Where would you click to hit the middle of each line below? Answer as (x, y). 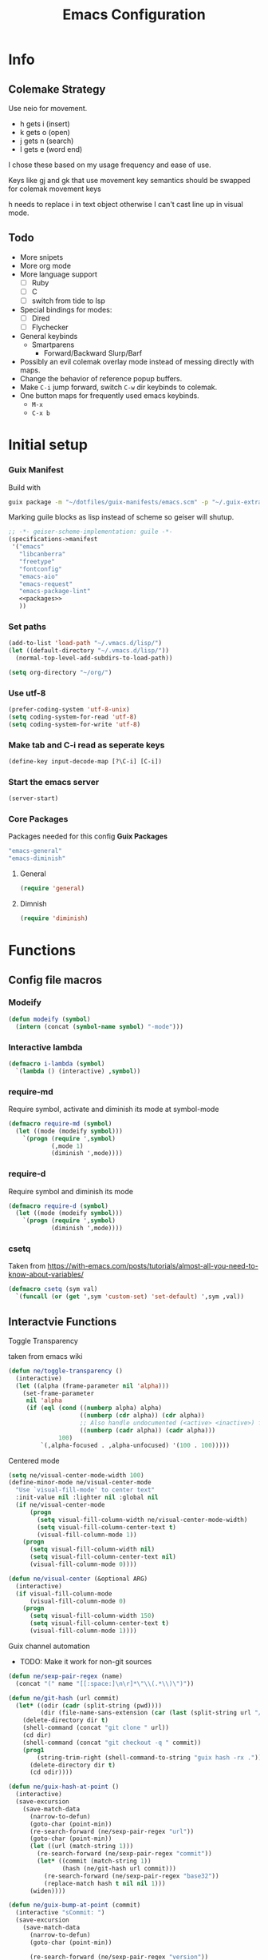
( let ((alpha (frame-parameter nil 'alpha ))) (93, 1386)
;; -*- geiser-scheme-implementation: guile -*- (91, 532)
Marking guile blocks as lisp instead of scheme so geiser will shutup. (121, 517)
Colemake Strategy (57, 89)
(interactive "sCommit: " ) (60, 1913)
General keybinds (49, 337)
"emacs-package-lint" (55, 592)
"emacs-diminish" (37, 858)
